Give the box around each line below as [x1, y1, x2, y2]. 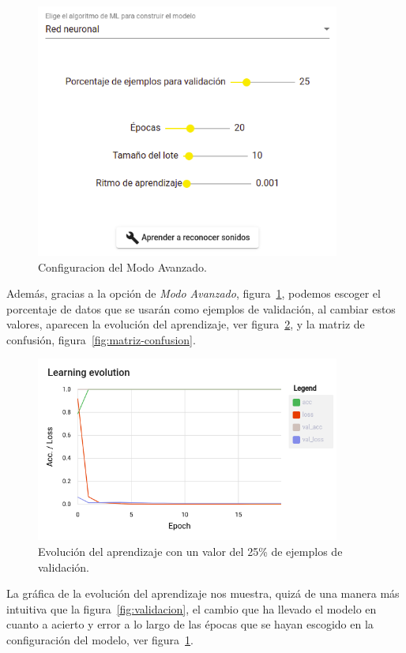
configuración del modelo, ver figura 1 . [6, 631, 194, 647]
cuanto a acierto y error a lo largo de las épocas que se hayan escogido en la [6, 616, 374, 632]
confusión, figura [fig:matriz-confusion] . [6, 331, 196, 347]
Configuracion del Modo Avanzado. [38, 258, 207, 275]
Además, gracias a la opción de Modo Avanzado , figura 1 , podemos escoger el [6, 285, 381, 302]
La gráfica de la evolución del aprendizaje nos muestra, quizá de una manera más [6, 585, 400, 602]
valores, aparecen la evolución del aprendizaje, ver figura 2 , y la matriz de [6, 316, 365, 332]
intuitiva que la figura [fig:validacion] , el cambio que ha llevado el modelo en [6, 600, 377, 617]
